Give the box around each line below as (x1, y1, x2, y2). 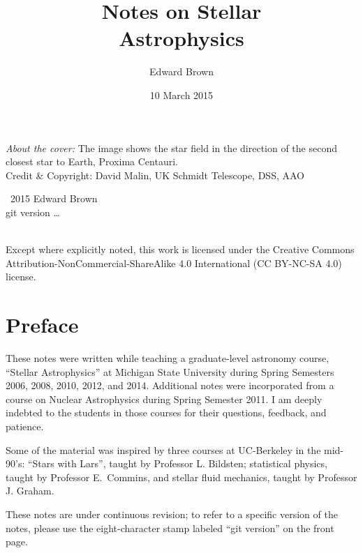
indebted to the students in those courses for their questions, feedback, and (6, 405, 327, 420)
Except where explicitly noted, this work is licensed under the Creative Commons (6, 242, 355, 257)
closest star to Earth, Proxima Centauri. (6, 154, 178, 169)
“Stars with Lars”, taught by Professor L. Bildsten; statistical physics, (27, 456, 327, 471)
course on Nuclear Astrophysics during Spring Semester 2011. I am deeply (6, 391, 323, 406)
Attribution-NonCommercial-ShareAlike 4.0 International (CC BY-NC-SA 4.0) (6, 255, 342, 270)
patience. (6, 418, 44, 433)
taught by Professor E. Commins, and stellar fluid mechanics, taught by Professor (6, 469, 357, 484)
